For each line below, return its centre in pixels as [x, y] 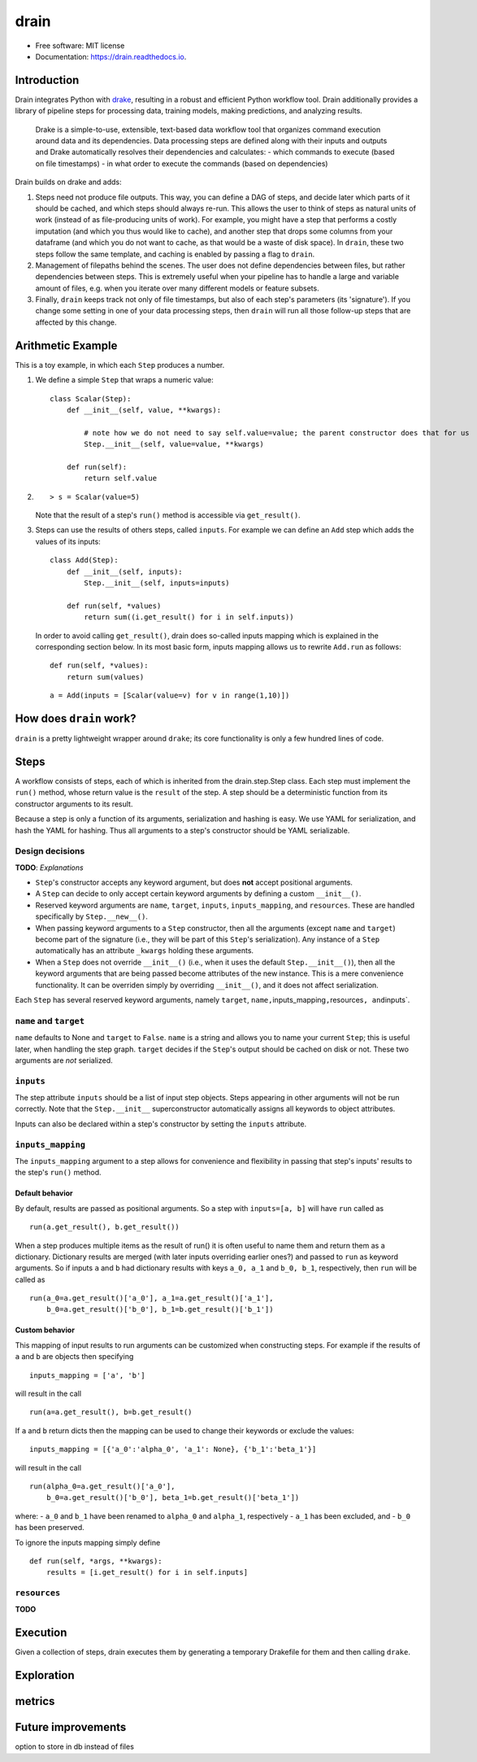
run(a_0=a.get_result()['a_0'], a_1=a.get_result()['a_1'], [152, 1299]
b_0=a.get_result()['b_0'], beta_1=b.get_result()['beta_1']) [173, 1498]
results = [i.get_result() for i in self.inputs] [147, 1572]
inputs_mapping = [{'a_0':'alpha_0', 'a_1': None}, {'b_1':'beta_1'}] [173, 1449]
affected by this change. [76, 322]
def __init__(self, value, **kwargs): [144, 410]
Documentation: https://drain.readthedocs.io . [111, 56]
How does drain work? [76, 718]
